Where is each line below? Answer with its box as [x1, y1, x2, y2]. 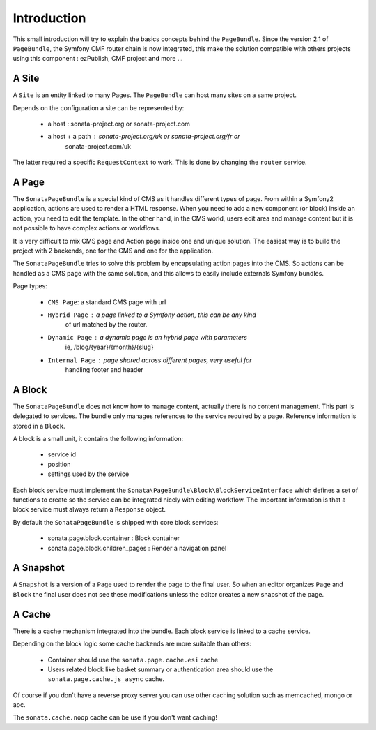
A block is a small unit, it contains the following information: [13, 435, 184, 443]
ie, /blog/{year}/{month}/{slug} [65, 343, 154, 352]
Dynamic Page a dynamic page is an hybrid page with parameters [47, 333, 247, 341]
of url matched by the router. [65, 320, 148, 329]
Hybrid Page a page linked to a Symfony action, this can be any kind [47, 311, 257, 319]
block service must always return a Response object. [13, 505, 166, 514]
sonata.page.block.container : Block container [47, 534, 180, 542]
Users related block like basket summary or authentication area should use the [47, 665, 274, 673]
